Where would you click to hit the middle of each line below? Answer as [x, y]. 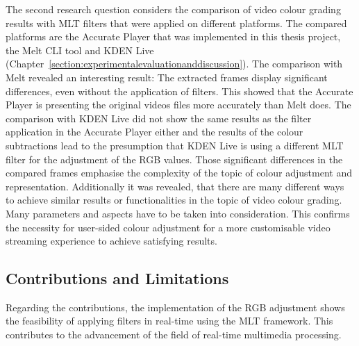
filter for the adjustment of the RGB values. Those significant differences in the [174, 159]
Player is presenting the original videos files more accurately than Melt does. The [178, 105]
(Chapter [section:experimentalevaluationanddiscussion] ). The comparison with [174, 64]
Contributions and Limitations [117, 278]
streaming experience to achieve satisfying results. [111, 241]
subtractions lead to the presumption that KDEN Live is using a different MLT [175, 145]
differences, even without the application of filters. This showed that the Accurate [179, 91]
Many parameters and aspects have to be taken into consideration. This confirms [178, 213]
